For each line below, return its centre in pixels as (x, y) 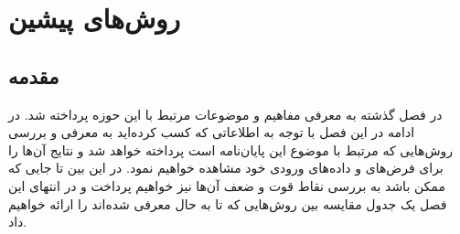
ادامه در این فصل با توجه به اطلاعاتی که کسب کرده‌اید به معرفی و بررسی (212, 132)
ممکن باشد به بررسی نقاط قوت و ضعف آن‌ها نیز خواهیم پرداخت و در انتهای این (227, 185)
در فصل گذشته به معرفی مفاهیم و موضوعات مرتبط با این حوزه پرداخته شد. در (225, 114)
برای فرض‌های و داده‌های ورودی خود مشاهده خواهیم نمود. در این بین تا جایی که (226, 168)
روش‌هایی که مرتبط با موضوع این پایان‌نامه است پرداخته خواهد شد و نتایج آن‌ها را (231, 149)
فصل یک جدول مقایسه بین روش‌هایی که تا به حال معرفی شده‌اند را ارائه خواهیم (228, 203)
